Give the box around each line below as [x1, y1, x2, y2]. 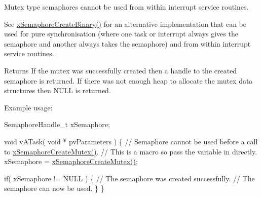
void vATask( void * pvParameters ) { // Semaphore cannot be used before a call [4, 136, 258, 146]
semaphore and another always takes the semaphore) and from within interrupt [4, 38, 251, 49]
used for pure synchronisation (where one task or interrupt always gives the [4, 28, 238, 39]
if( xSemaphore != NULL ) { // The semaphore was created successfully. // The [4, 173, 255, 183]
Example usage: [4, 102, 53, 112]
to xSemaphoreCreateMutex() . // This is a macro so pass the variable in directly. [4, 146, 257, 156]
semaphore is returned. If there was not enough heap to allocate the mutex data [4, 75, 253, 86]
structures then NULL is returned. [4, 85, 111, 96]
